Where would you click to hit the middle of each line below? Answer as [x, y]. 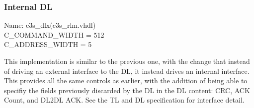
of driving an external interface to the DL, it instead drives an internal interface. [127, 71]
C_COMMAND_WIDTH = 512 [54, 34]
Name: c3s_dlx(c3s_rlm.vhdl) [50, 25]
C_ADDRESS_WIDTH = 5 [48, 44]
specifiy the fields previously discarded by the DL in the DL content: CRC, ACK [127, 90]
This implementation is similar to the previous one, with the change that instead [127, 61]
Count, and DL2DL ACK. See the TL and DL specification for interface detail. [124, 100]
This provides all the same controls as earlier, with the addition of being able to [126, 81]
